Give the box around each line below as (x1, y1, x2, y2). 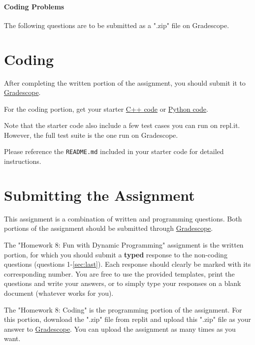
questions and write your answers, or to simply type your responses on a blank (4, 278, 241, 288)
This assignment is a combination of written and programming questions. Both (4, 213, 242, 223)
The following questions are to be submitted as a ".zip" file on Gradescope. (4, 20, 229, 30)
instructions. (4, 156, 41, 166)
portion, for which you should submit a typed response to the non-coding (4, 249, 227, 259)
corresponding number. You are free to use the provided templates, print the (4, 268, 235, 279)
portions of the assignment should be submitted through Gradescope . (4, 223, 213, 233)
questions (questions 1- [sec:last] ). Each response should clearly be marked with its (4, 259, 251, 269)
